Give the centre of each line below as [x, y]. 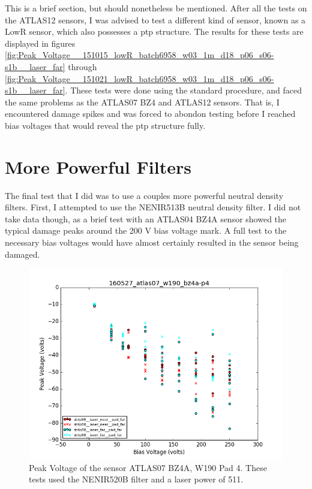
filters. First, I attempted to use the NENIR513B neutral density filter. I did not [153, 207]
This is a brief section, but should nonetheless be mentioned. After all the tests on [156, 8]
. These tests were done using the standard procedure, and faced [184, 90]
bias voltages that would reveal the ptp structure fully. [105, 125]
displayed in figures [40, 43]
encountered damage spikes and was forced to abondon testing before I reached [150, 114]
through [82, 66]
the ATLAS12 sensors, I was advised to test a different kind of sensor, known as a [155, 19]
